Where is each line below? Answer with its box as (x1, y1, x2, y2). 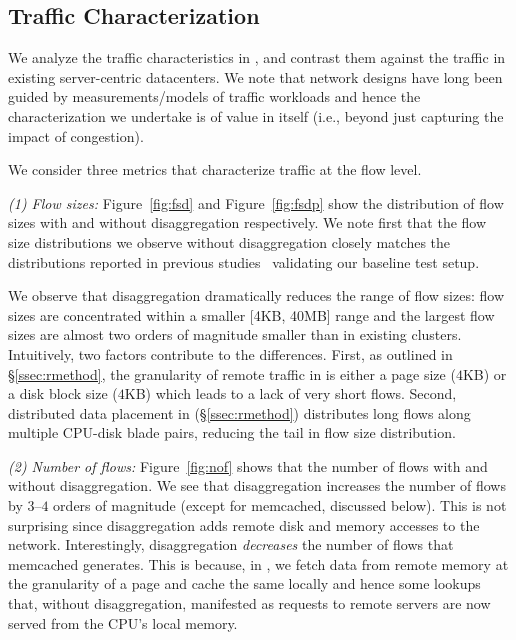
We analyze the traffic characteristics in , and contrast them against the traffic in (8, 47, 506, 68)
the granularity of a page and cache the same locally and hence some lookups (8, 573, 481, 594)
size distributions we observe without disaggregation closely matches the (8, 231, 451, 252)
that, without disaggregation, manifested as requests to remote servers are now (8, 593, 491, 614)
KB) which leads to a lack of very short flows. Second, (124, 383, 457, 404)
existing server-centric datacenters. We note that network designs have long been (8, 66, 503, 87)
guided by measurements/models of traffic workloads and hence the (8, 86, 421, 107)
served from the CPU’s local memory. (8, 612, 238, 633)
